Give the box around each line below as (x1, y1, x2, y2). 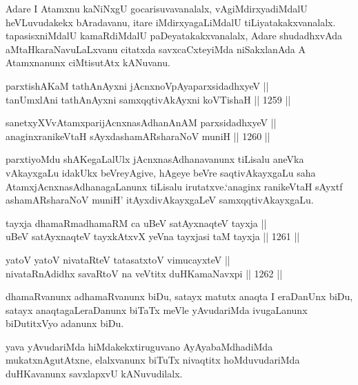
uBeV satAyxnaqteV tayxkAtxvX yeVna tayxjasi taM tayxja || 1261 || (6, 229, 300, 244)
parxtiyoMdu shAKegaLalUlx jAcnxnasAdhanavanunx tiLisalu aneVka (6, 152, 304, 166)
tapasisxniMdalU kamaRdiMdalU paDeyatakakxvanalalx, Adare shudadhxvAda (6, 28, 343, 43)
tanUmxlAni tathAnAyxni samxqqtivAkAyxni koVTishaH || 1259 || (6, 92, 291, 106)
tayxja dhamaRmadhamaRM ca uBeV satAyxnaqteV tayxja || (6, 215, 267, 230)
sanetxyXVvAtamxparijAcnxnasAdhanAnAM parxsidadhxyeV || (6, 115, 277, 130)
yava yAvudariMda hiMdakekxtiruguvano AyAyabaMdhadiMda (6, 339, 273, 353)
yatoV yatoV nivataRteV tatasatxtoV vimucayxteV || (6, 252, 230, 266)
